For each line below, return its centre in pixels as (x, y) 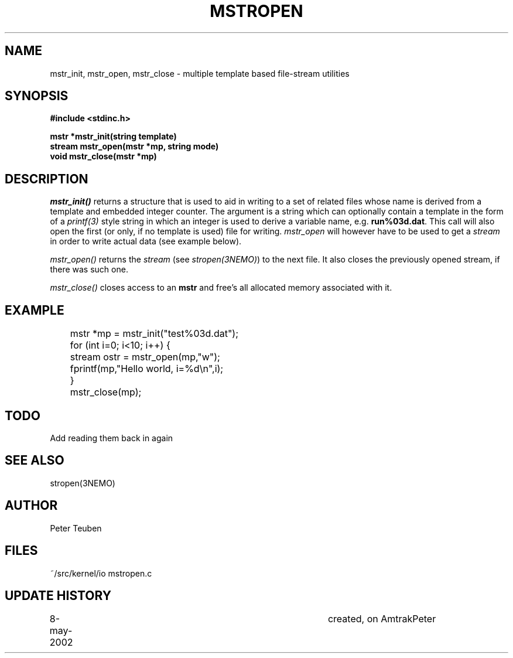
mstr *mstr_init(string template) (113, 137)
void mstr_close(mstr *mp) (103, 156)
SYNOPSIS (37, 96)
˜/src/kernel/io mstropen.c (101, 573)
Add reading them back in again (112, 438)
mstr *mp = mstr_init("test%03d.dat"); (154, 334)
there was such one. (89, 270)
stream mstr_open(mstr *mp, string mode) (134, 146)
